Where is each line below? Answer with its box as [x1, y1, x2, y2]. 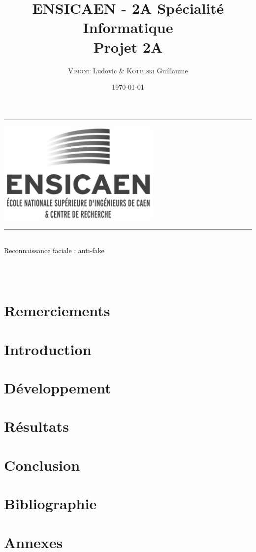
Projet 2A [93, 36, 163, 57]
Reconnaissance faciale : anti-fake [4, 245, 104, 256]
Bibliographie [4, 493, 97, 514]
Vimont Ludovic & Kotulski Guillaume [68, 65, 188, 75]
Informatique [83, 17, 173, 37]
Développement [4, 378, 111, 398]
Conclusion [4, 455, 80, 475]
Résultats [4, 416, 69, 436]
